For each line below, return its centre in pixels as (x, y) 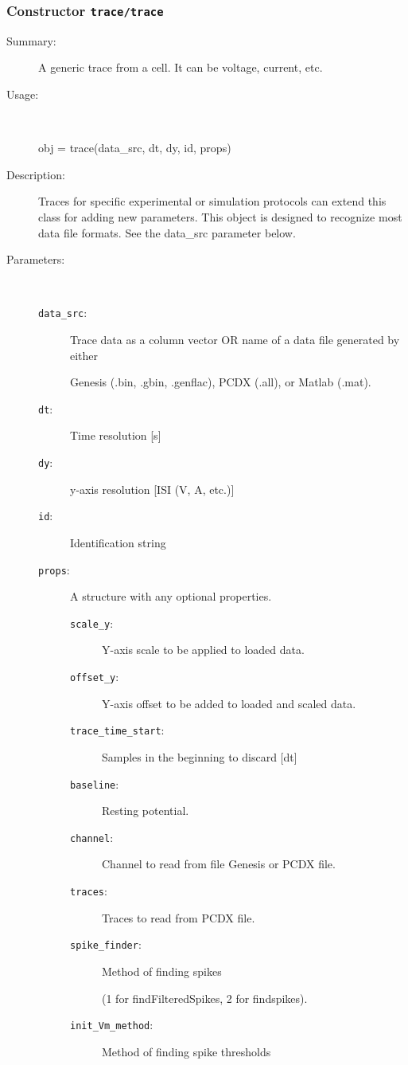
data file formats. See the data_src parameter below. (167, 232)
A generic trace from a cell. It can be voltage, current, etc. (181, 67)
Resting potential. (146, 810)
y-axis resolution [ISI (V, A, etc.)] (152, 489)
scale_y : (92, 623)
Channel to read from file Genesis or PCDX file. (219, 864)
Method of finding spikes (162, 971)
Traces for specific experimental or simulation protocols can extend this (212, 201)
